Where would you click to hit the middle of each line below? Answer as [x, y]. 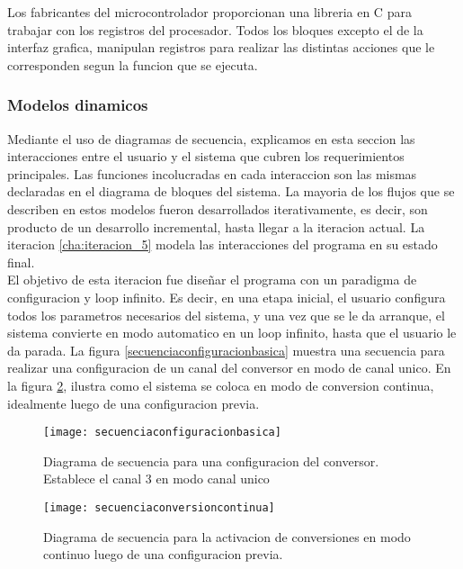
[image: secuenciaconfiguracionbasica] [162, 433]
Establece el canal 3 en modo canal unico [156, 479]
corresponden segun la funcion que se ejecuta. [133, 64]
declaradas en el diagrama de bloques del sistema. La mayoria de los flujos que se [231, 191]
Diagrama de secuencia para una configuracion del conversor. [211, 461]
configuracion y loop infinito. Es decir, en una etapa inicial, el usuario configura [227, 297]
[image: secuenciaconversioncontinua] [159, 507]
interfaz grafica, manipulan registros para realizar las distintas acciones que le [221, 47]
